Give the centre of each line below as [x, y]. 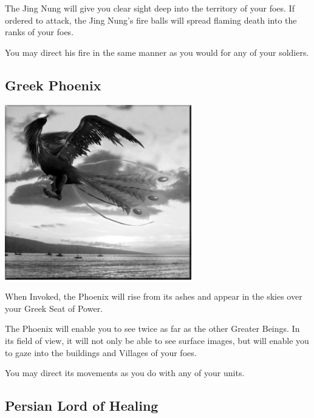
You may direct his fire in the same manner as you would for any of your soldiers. [157, 52]
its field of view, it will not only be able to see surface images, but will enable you [157, 340]
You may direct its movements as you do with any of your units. [125, 373]
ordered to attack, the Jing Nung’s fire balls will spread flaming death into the [151, 20]
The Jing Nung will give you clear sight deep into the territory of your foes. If [150, 8]
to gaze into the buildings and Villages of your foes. [101, 352]
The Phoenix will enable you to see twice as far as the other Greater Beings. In [152, 329]
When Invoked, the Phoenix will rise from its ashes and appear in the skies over [154, 296]
